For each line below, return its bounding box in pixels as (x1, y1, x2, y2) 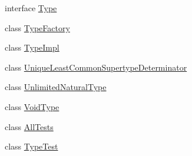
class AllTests (5, 120, 54, 132)
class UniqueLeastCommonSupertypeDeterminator (5, 61, 187, 73)
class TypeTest (5, 140, 58, 152)
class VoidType (5, 100, 59, 112)
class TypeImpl (5, 41, 59, 54)
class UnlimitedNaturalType (5, 81, 107, 93)
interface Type (5, 2, 57, 14)
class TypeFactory (5, 21, 70, 34)
